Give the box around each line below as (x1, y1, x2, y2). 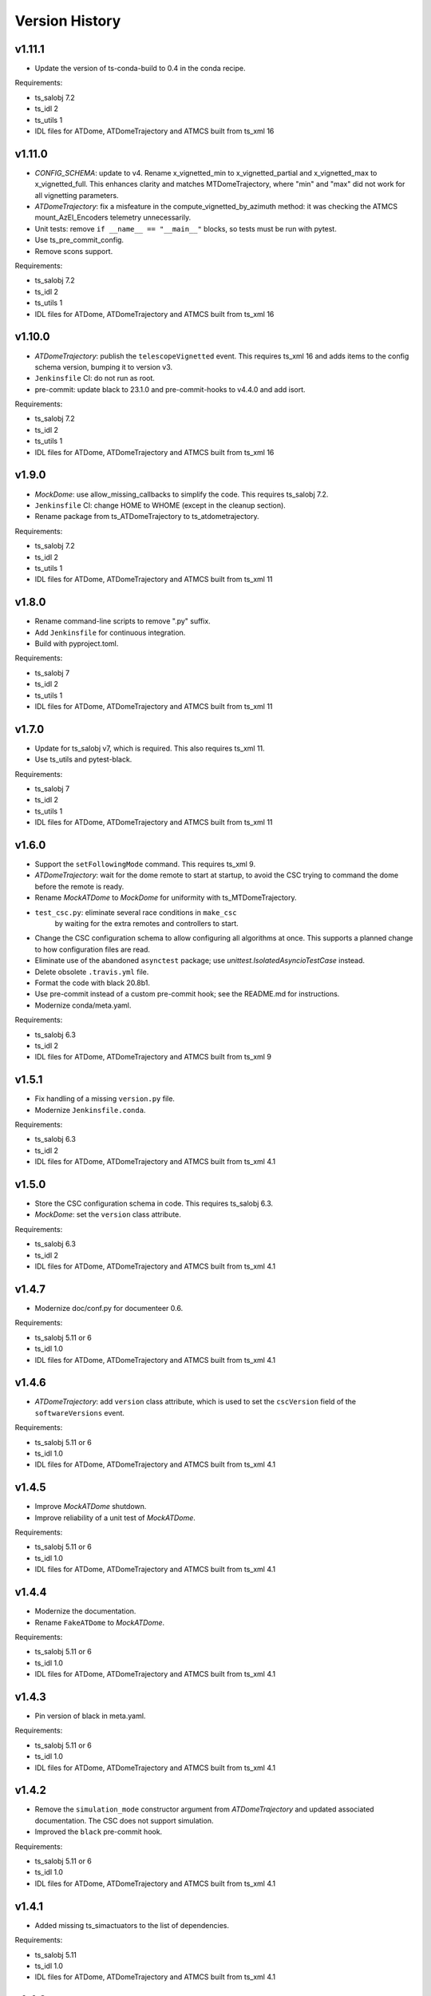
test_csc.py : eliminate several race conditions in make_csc (34, 907, 237, 917)
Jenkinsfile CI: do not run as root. (34, 374, 156, 383)
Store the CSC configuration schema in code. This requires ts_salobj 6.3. (34, 1198, 274, 1209)
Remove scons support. (34, 246, 113, 255)
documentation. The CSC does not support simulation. (34, 1816, 214, 1825)
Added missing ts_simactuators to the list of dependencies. (34, 1920, 230, 1930)
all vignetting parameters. (34, 190, 119, 200)
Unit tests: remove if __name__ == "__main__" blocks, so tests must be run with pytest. (34, 224, 337, 233)
